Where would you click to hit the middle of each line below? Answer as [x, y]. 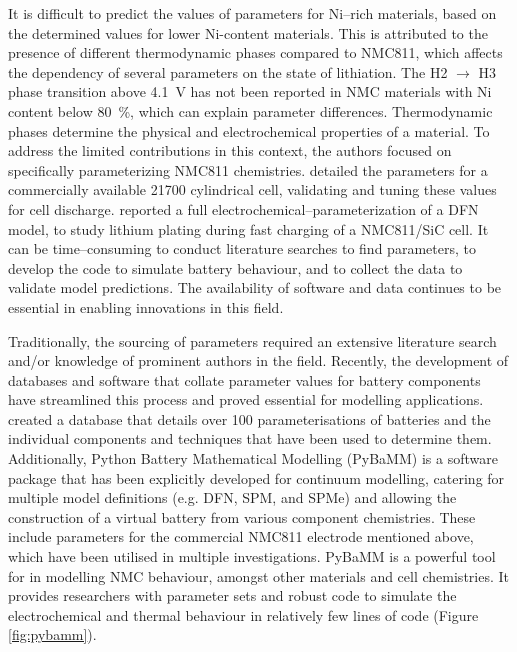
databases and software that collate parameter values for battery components [244, 379]
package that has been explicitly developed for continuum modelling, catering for [256, 477]
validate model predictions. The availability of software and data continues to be [255, 287]
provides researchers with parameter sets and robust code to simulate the [232, 595]
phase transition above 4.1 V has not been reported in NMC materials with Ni [250, 91]
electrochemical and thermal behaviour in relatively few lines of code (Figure [243, 614]
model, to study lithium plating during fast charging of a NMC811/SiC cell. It [248, 228]
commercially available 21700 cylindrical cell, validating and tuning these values [252, 189]
